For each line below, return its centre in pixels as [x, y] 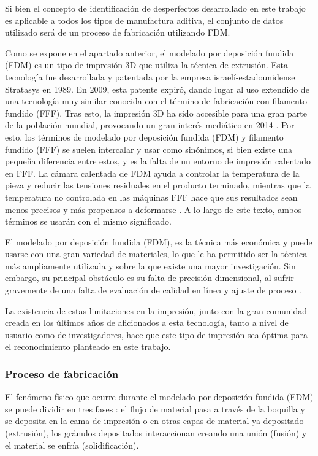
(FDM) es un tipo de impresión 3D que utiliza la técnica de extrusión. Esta [146, 65]
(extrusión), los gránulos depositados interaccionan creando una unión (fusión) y [156, 433]
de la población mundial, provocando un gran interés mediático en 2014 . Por [150, 125]
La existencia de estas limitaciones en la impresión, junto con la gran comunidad [156, 310]
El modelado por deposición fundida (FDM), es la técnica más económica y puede [159, 242]
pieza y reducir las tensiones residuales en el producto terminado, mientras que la [158, 185]
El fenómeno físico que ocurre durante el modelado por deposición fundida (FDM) [159, 397]
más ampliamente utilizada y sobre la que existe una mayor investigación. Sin [150, 265]
